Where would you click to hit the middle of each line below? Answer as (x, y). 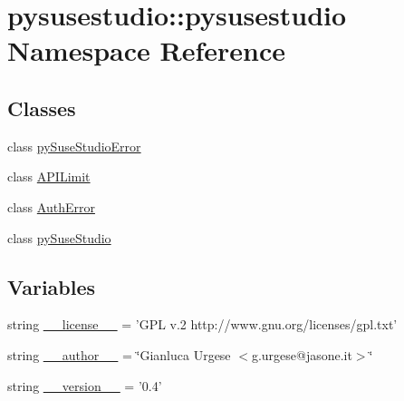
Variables (52, 286)
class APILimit (49, 176)
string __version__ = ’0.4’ (85, 385)
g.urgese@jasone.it (302, 354)
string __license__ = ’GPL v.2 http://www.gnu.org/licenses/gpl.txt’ (202, 324)
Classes (42, 108)
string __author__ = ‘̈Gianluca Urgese (119, 354)
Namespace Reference (146, 50)
